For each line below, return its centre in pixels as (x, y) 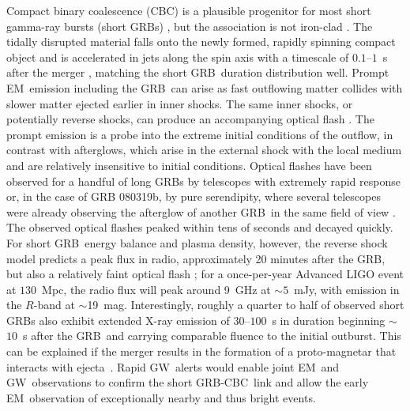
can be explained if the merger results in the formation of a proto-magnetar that (201, 351)
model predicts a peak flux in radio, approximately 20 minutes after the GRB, (196, 258)
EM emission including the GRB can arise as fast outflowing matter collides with (205, 87)
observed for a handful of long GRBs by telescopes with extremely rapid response (203, 181)
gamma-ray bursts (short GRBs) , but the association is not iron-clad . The (190, 26)
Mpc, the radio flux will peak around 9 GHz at (156, 289)
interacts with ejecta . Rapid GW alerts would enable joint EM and (173, 366)
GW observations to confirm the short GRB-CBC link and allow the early (188, 382)
